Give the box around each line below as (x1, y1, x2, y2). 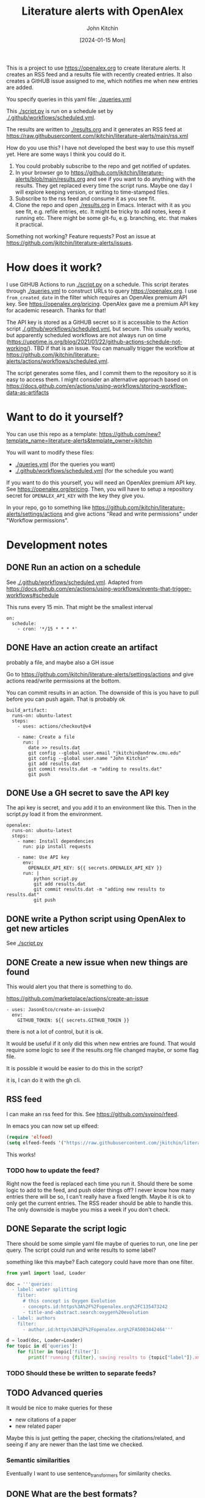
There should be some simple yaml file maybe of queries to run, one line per (6, 1240, 198, 1247)
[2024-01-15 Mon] (79, 36, 126, 43)
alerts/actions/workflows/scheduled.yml (6, 357, 108, 365)
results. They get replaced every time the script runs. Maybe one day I (15, 181, 192, 189)
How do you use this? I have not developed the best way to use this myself (6, 144, 194, 151)
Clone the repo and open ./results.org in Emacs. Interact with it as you (15, 201, 191, 208)
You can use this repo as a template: (6, 430, 98, 437)
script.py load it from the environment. (6, 811, 103, 818)
